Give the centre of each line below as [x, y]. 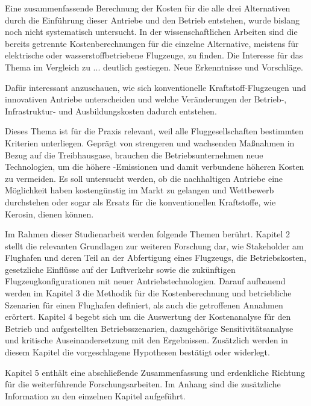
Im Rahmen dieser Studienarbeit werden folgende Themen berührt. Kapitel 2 [147, 234]
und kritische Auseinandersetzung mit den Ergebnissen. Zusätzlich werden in [146, 340]
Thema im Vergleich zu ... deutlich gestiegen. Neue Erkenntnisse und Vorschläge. [154, 67]
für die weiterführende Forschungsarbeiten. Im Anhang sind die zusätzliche [143, 384]
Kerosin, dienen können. [49, 214]
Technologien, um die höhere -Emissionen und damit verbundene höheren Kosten [155, 167]
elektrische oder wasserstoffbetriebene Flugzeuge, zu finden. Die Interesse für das [154, 55]
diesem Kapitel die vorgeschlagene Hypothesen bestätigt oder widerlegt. [137, 352]
